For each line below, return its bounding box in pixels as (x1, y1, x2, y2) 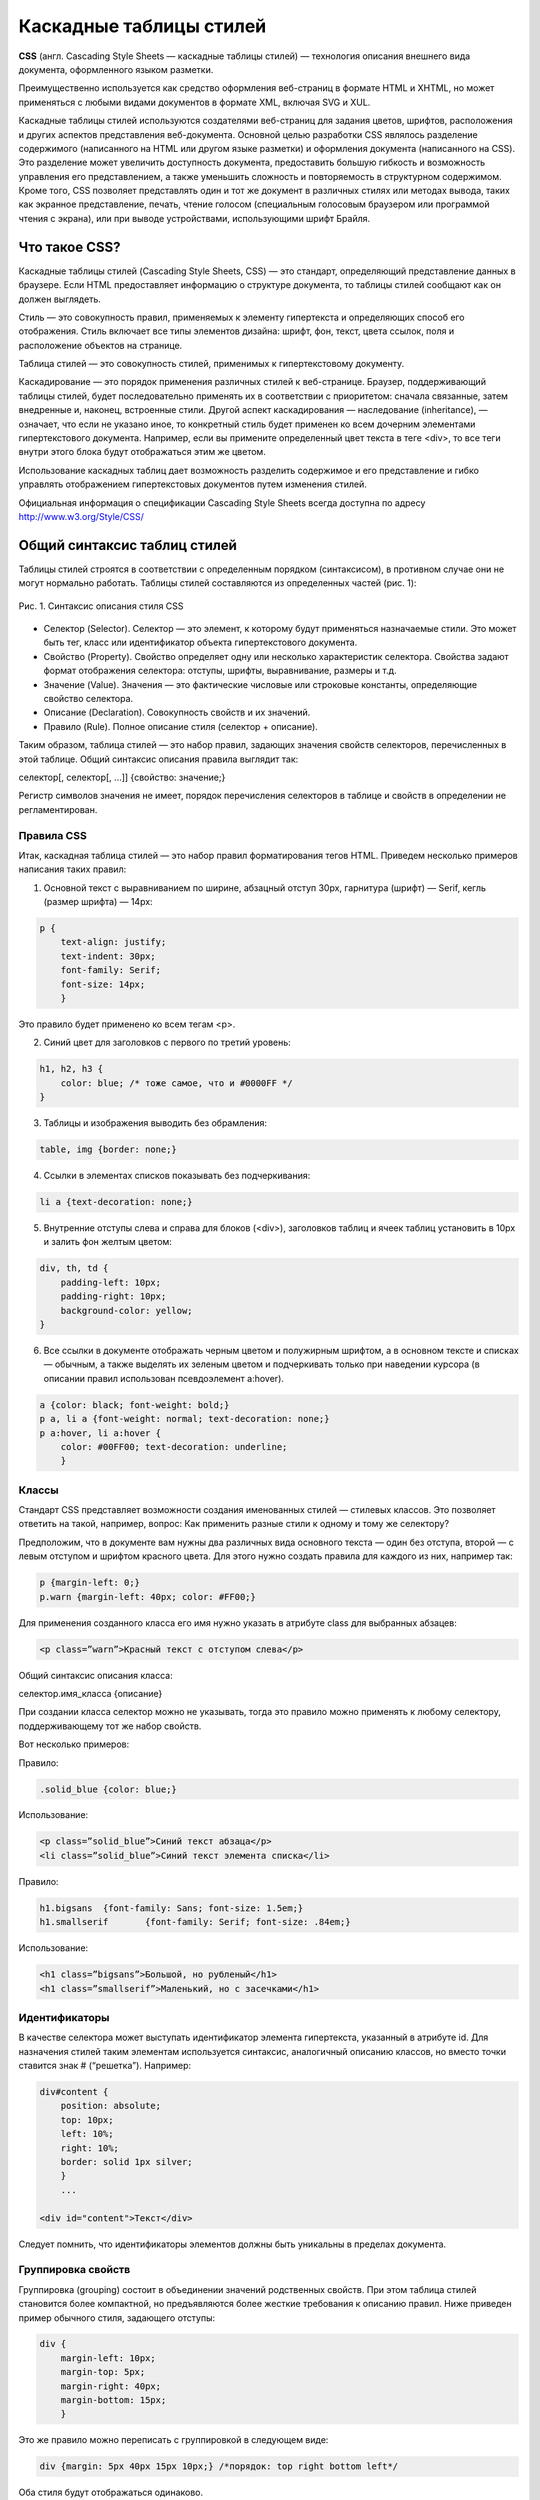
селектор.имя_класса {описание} (18, 1687, 163, 1699)
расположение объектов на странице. (18, 339, 183, 351)
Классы (18, 1483, 59, 1497)
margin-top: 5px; (60, 2366, 146, 2378)
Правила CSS (18, 828, 87, 842)
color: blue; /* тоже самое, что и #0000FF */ (60, 1077, 294, 1089)
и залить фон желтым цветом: (43, 1236, 172, 1248)
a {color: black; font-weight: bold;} (39, 1399, 230, 1410)
